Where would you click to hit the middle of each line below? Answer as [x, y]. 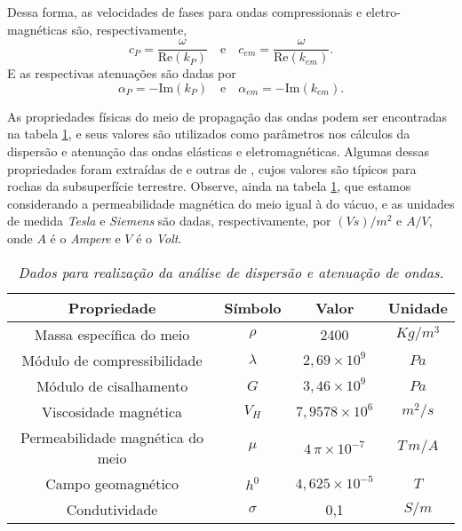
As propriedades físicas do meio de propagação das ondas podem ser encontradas [227, 116]
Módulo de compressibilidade [112, 360]
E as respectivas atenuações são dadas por [122, 73]
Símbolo [253, 307]
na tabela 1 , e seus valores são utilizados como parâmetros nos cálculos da [209, 134]
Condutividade [112, 509]
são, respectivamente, [129, 29]
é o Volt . [159, 238]
